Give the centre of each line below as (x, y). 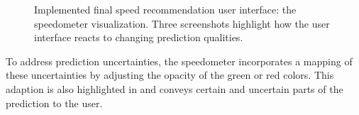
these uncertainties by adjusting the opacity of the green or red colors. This (170, 75)
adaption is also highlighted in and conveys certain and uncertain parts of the (175, 88)
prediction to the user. (54, 103)
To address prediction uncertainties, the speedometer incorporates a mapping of (179, 61)
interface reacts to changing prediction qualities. (139, 37)
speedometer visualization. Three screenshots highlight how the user (182, 23)
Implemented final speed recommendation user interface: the (165, 9)
